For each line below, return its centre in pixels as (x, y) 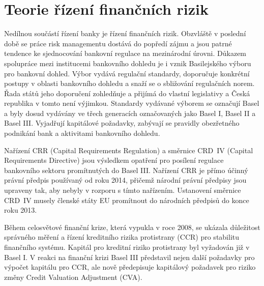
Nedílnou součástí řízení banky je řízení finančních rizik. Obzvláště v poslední (125, 33)
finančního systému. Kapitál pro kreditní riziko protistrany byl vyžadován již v (127, 247)
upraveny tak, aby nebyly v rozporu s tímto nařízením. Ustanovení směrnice (123, 190)
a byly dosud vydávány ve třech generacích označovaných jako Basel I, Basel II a (130, 113)
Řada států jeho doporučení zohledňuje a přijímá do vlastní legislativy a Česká (127, 93)
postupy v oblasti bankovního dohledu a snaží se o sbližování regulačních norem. (129, 83)
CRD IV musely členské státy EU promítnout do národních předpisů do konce (127, 200)
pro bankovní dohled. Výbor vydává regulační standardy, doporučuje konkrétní (127, 73)
